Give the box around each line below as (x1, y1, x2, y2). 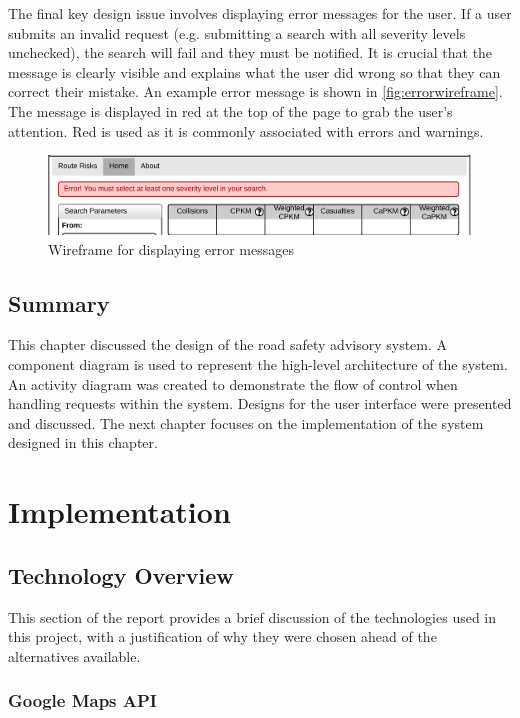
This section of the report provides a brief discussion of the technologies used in (8, 606, 497, 627)
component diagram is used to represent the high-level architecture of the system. (8, 354, 508, 375)
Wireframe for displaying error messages (48, 238, 294, 259)
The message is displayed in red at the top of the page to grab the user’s (8, 100, 453, 121)
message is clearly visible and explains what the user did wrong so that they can (8, 61, 501, 82)
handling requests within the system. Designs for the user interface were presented (8, 393, 512, 414)
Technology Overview (8, 559, 234, 590)
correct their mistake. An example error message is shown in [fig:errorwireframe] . (8, 81, 503, 102)
